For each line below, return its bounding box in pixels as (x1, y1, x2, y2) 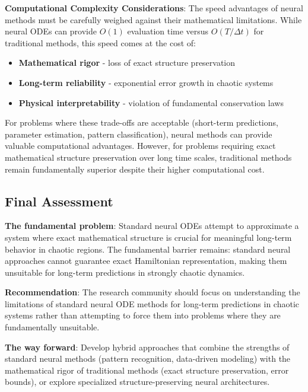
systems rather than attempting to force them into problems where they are (5, 309, 281, 321)
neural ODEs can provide (5, 25, 97, 37)
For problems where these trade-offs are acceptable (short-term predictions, (5, 116, 278, 129)
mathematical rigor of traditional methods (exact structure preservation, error (5, 364, 289, 376)
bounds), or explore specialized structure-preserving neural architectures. (5, 375, 270, 388)
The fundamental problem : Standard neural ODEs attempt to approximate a (5, 219, 299, 232)
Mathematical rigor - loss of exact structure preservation (18, 56, 236, 69)
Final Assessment (5, 192, 113, 210)
